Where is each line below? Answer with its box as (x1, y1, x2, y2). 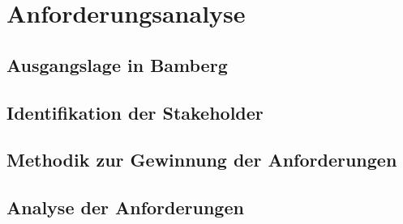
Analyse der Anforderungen (6, 195, 244, 220)
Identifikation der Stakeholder (6, 99, 264, 125)
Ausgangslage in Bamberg (6, 52, 228, 77)
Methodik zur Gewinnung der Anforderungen (6, 147, 397, 172)
